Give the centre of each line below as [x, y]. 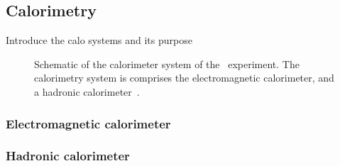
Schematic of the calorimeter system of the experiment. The [167, 63]
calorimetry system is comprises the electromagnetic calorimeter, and [184, 78]
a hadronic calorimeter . [87, 91]
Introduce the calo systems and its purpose [99, 40]
